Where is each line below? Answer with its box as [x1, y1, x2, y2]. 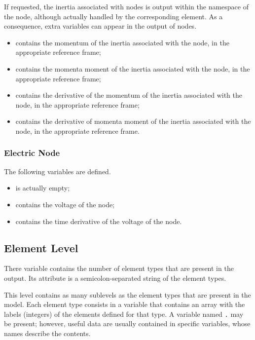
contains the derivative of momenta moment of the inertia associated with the [15, 116, 251, 126]
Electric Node [4, 147, 60, 159]
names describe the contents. [4, 328, 91, 338]
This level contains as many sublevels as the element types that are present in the [4, 289, 251, 300]
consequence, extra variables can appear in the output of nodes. [4, 21, 197, 31]
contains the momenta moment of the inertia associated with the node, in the [15, 63, 250, 74]
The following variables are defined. [4, 166, 111, 176]
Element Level [4, 240, 78, 255]
